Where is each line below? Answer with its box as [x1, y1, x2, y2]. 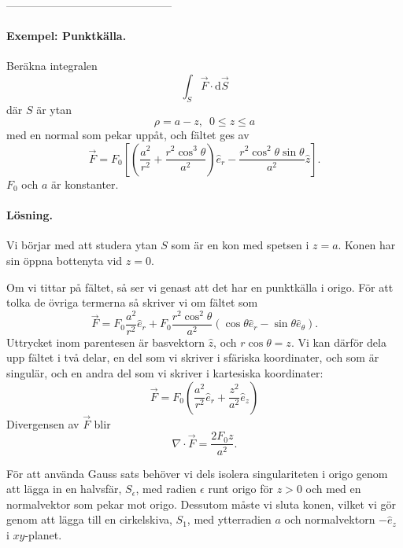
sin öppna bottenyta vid [6, 252, 123, 268]
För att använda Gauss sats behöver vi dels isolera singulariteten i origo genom [6, 465, 388, 481]
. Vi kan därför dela [290, 333, 386, 350]
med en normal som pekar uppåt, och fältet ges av [6, 127, 250, 143]
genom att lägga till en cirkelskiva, [6, 511, 172, 528]
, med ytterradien [187, 511, 272, 528]
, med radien [135, 480, 197, 497]
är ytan [36, 101, 72, 117]
